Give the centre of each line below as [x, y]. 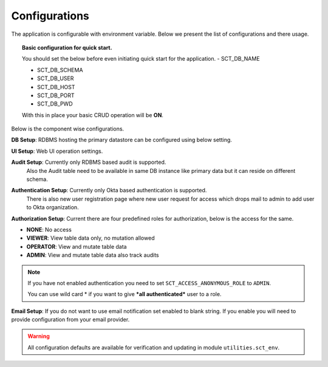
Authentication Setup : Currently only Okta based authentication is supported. [109, 190]
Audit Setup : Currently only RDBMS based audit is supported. [89, 162]
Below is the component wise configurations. [68, 129]
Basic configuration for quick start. [67, 47]
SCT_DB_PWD [55, 104]
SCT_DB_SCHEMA [60, 70]
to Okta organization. [53, 207]
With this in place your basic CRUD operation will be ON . [93, 115]
